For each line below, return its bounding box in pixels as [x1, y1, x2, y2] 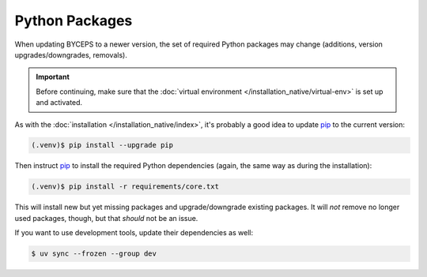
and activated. [36, 98, 83, 107]
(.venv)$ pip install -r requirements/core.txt [31, 182, 219, 191]
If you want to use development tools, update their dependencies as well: [14, 228, 253, 238]
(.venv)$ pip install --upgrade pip [31, 140, 174, 150]
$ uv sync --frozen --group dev [31, 249, 157, 258]
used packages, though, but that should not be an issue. [14, 213, 198, 223]
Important [36, 72, 70, 82]
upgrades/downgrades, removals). [14, 50, 128, 59]
